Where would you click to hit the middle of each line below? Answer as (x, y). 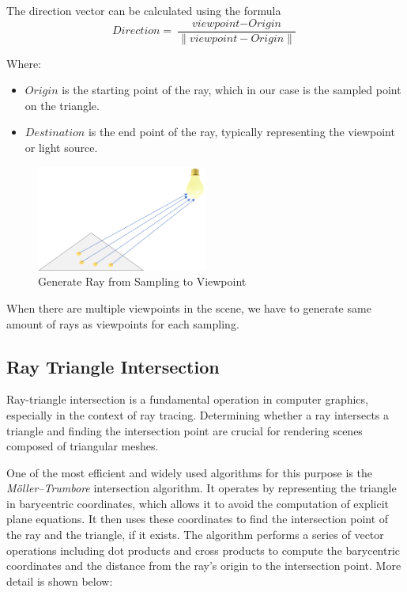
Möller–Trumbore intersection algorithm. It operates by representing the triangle (202, 488)
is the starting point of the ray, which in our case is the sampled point (232, 90)
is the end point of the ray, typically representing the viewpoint (241, 132)
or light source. (61, 148)
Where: (24, 63)
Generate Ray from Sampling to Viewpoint (142, 281)
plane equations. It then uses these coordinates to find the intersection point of (198, 519)
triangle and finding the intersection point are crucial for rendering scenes (185, 430)
